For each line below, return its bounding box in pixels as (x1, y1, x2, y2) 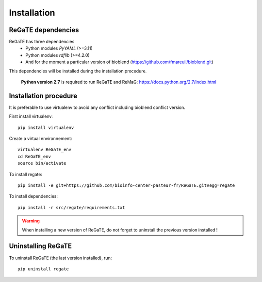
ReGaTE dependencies (9, 26, 79, 34)
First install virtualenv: (9, 113, 53, 119)
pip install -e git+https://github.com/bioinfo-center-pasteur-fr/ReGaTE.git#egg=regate (17, 183, 235, 188)
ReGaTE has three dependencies (9, 39, 75, 45)
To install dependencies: (9, 194, 58, 199)
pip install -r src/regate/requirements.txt (17, 205, 126, 210)
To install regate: (9, 171, 42, 177)
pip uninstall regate (17, 266, 69, 272)
